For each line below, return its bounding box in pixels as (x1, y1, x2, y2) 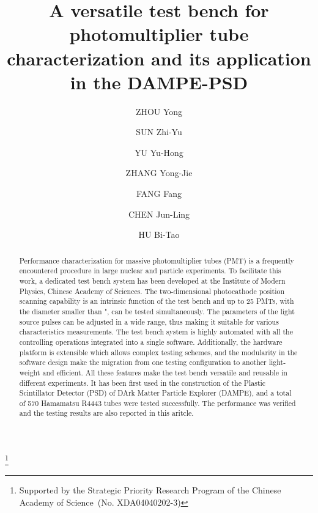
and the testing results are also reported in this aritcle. (19, 408, 194, 418)
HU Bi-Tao (138, 228, 180, 241)
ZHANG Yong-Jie (125, 166, 193, 179)
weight (19, 367, 40, 377)
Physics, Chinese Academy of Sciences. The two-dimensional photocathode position (19, 286, 285, 296)
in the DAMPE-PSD (70, 69, 248, 94)
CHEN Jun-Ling (128, 207, 190, 220)
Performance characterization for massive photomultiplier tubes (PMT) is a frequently (19, 255, 294, 265)
